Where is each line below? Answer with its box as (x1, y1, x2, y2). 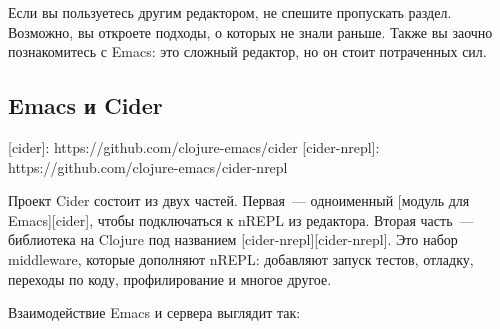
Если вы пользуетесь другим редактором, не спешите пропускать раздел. (8, 2, 452, 22)
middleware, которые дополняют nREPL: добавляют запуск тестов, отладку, (8, 248, 474, 269)
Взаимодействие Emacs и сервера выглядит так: (8, 302, 301, 323)
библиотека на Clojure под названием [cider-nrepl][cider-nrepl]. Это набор (8, 229, 458, 250)
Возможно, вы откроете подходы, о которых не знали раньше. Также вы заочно (8, 21, 493, 42)
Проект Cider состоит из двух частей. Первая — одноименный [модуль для (8, 190, 470, 211)
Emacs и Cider (8, 90, 163, 121)
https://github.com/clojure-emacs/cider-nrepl (8, 156, 288, 177)
